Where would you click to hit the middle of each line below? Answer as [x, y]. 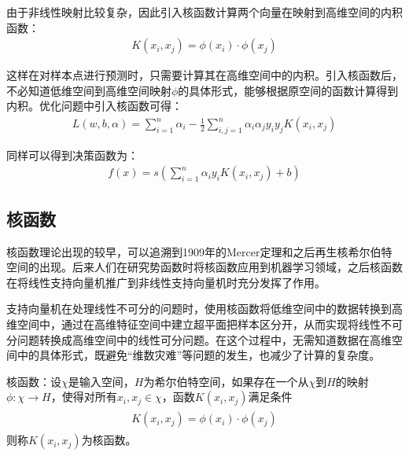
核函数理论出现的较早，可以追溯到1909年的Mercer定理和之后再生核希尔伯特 [199, 251]
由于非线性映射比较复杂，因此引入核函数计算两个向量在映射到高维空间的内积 [204, 12]
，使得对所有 [84, 397]
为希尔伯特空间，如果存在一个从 [226, 381]
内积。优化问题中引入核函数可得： [94, 106]
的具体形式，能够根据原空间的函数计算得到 [288, 90]
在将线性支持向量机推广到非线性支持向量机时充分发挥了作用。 [166, 282]
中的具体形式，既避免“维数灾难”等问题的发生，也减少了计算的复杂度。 [199, 355]
